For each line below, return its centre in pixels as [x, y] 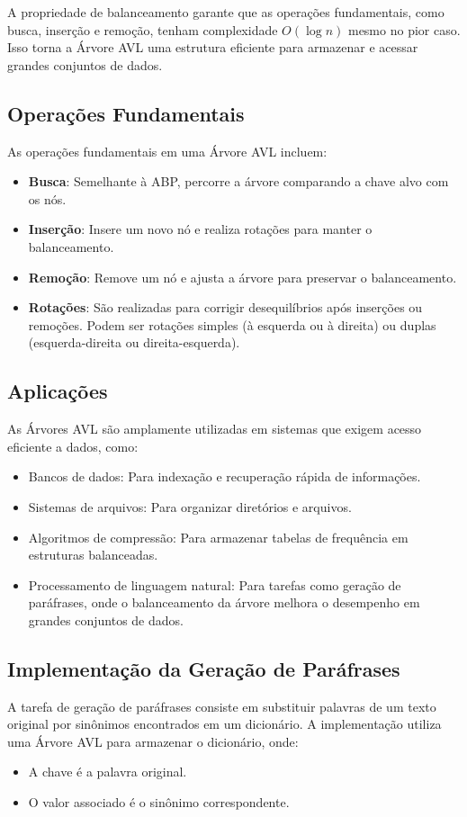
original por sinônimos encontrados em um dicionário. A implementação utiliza [225, 724]
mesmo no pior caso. [404, 29]
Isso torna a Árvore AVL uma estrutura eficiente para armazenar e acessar [213, 47]
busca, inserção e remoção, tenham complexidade [143, 29]
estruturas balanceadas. [93, 555]
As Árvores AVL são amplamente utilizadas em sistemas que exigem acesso [215, 429]
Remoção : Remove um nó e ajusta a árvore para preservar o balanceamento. [242, 277]
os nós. [47, 198]
